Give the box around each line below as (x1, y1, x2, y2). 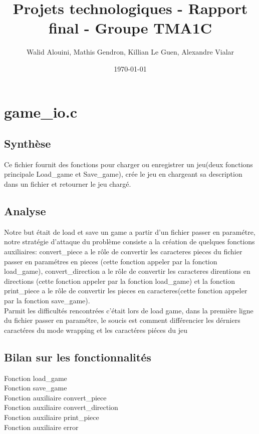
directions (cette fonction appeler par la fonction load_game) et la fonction (4, 275, 235, 286)
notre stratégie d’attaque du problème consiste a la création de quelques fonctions (4, 236, 255, 247)
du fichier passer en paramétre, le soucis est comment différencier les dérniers (4, 315, 240, 325)
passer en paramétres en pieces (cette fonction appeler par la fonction (4, 256, 217, 266)
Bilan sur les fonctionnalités (4, 349, 151, 364)
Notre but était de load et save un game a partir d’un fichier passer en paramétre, (4, 226, 255, 237)
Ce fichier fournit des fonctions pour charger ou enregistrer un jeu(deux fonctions (4, 159, 253, 169)
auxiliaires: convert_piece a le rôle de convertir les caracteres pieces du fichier (4, 246, 242, 257)
